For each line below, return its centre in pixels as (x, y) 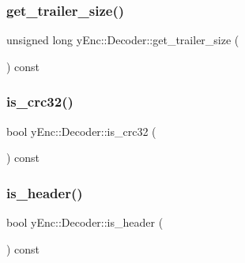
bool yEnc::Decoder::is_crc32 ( (81, 131)
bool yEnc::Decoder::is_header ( (85, 222)
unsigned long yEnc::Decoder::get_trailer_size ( (123, 40)
